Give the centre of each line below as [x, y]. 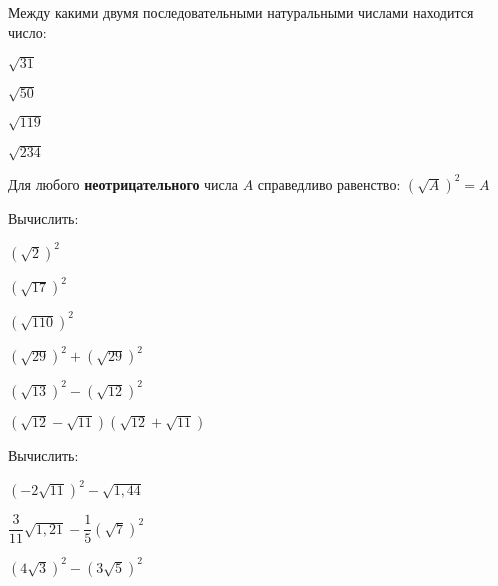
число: [27, 31]
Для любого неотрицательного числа [123, 183]
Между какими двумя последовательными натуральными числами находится [241, 12]
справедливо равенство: [329, 183]
